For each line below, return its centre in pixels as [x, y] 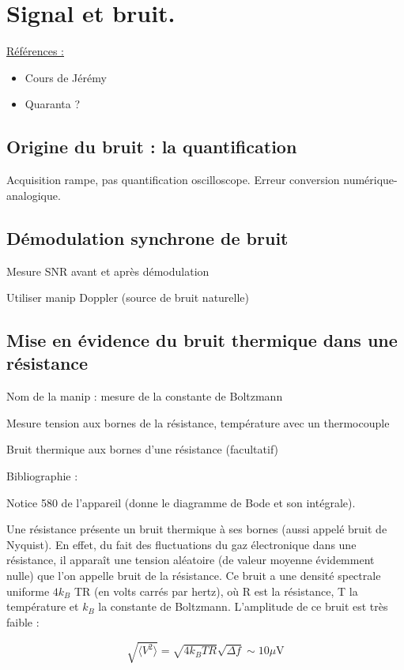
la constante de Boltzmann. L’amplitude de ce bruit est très [243, 606]
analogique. [34, 195]
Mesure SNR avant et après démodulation [108, 271]
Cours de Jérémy [66, 77]
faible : [23, 621]
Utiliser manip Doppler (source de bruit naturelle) [128, 297]
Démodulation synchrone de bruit [147, 237]
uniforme [28, 591]
